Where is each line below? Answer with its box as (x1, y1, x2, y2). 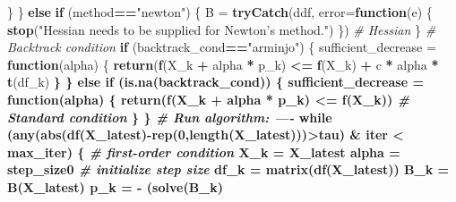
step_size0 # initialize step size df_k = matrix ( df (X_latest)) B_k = (7, 160, 450, 179)
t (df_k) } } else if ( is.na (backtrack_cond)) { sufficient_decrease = (7, 72, 424, 91)
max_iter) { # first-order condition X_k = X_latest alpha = (7, 142, 400, 161)
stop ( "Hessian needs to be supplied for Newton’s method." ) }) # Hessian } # (7, 20, 436, 38)
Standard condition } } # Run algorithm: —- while (7, 107, 332, 126)
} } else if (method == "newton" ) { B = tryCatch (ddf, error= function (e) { (7, 3, 433, 21)
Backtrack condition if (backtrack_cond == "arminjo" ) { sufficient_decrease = (7, 38, 436, 56)
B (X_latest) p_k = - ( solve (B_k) (7, 177, 224, 196)
